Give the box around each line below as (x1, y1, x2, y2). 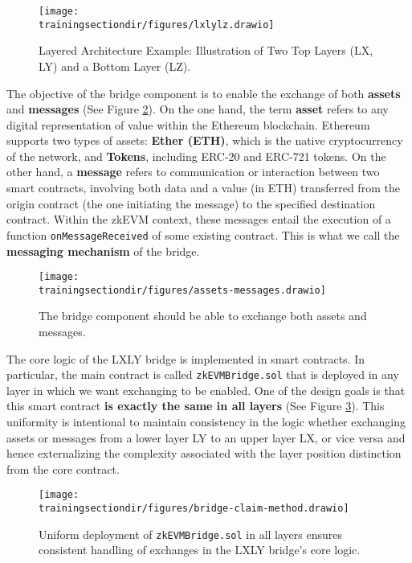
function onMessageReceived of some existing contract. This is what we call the (6, 226, 400, 243)
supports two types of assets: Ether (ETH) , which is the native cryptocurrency (6, 132, 403, 149)
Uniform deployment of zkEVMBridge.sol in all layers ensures (39, 525, 343, 542)
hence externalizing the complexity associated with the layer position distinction (6, 445, 402, 462)
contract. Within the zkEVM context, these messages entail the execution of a (6, 211, 391, 228)
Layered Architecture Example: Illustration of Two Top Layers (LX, (39, 42, 373, 59)
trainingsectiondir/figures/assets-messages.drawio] (39, 284, 326, 296)
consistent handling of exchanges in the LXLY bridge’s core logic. (39, 541, 361, 558)
